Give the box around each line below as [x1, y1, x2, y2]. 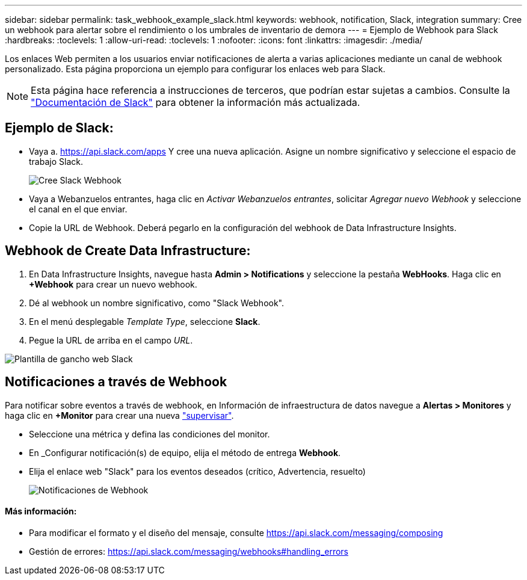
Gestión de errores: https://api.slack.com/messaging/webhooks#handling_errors [29, 546, 348, 557]
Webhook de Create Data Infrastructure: [5, 243, 251, 259]
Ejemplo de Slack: [5, 120, 114, 136]
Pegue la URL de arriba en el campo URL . [29, 335, 193, 345]
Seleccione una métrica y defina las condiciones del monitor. [29, 428, 270, 439]
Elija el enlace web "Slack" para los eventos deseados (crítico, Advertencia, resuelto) [29, 466, 366, 477]
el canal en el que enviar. [29, 203, 128, 214]
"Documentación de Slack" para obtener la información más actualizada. [31, 96, 360, 108]
